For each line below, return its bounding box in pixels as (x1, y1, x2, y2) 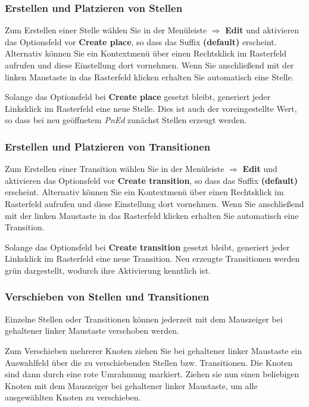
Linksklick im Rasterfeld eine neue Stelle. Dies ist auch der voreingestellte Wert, (5, 102, 297, 114)
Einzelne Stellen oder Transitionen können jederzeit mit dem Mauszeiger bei (5, 312, 283, 325)
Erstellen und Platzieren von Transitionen (5, 139, 211, 154)
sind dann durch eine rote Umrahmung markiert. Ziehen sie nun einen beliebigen (5, 368, 299, 380)
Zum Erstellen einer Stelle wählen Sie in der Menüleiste (5, 24, 207, 36)
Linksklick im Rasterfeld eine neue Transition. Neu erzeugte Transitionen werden (5, 252, 300, 265)
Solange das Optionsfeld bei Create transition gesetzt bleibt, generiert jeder (5, 240, 290, 253)
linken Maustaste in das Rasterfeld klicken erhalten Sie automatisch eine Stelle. (5, 70, 294, 83)
